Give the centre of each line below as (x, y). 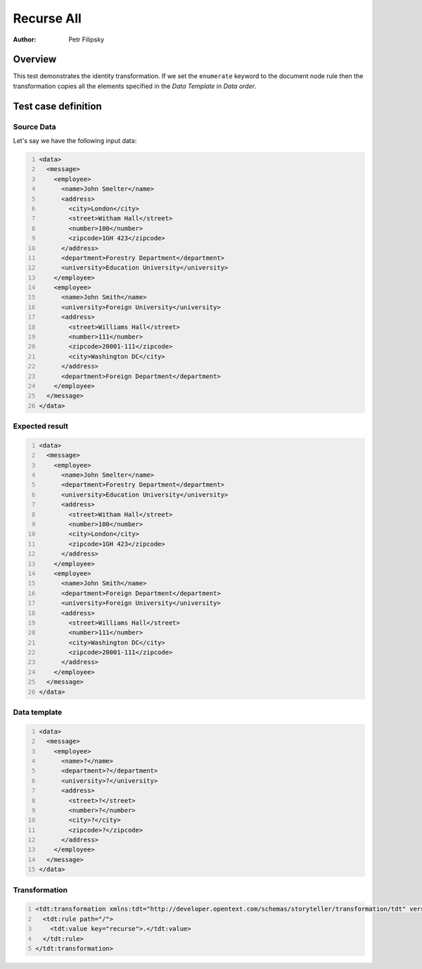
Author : (25, 39)
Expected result (40, 426)
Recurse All (47, 18)
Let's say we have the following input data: (75, 140)
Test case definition (57, 106)
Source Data (34, 127)
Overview (35, 60)
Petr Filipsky (87, 39)
